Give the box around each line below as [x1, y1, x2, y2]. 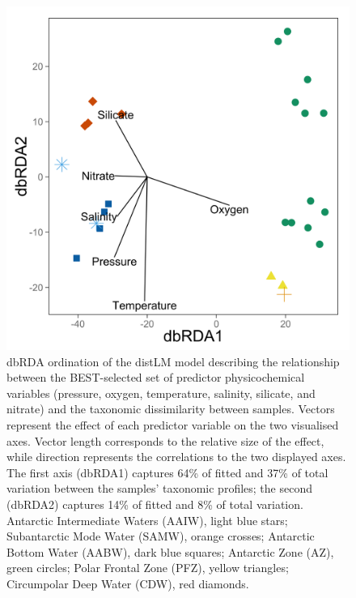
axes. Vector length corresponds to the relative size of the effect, [6, 432, 324, 449]
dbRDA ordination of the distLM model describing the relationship [6, 352, 340, 369]
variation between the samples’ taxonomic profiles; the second [6, 480, 312, 497]
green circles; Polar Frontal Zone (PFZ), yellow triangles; [6, 559, 289, 576]
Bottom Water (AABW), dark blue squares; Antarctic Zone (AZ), [6, 543, 334, 560]
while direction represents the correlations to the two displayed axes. [6, 448, 346, 465]
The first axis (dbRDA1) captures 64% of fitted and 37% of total [6, 463, 328, 481]
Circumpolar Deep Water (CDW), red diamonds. [6, 575, 249, 592]
